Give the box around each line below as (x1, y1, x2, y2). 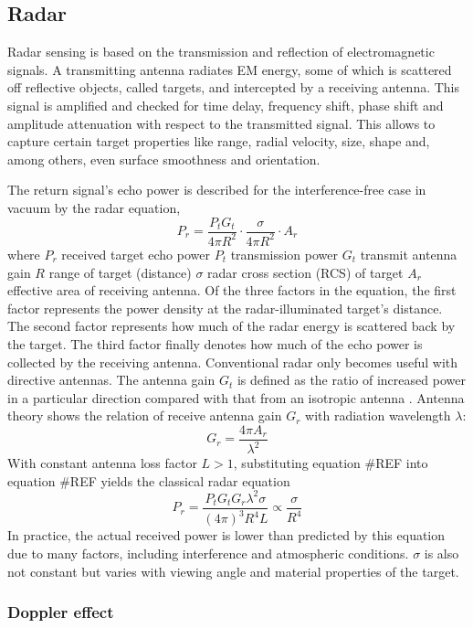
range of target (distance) (48, 262, 192, 282)
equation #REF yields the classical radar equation (7, 471, 290, 490)
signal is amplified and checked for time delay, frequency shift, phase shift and (7, 95, 444, 114)
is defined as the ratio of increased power (236, 370, 466, 389)
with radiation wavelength (305, 406, 451, 425)
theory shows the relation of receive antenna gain (7, 406, 282, 425)
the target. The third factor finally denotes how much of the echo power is (7, 334, 423, 353)
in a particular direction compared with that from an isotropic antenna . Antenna (7, 388, 465, 407)
